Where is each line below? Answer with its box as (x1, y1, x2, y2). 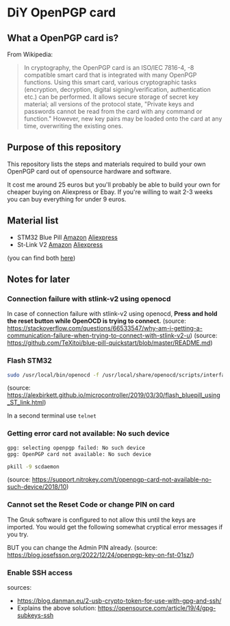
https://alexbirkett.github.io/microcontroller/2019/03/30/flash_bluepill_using (7, 391, 220, 399)
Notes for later (7, 274, 71, 285)
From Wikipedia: (7, 50, 53, 58)
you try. (7, 530, 29, 538)
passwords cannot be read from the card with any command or (23, 108, 203, 115)
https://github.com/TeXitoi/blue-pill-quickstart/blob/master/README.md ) (7, 339, 213, 347)
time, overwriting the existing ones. (23, 122, 123, 130)
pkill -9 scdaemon (7, 463, 60, 470)
